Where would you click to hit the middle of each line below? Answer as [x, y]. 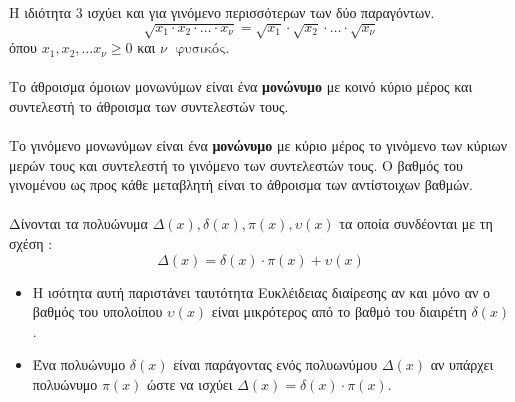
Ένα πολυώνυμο [79, 364]
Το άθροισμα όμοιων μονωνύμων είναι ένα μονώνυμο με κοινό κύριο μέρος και [241, 86]
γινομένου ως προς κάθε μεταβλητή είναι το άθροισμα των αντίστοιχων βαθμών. [241, 184]
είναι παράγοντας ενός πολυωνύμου [275, 364]
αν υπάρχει [462, 364]
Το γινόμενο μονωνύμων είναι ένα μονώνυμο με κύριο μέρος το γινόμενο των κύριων [258, 145]
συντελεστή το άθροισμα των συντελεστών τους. [149, 105]
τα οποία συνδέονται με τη [416, 223]
